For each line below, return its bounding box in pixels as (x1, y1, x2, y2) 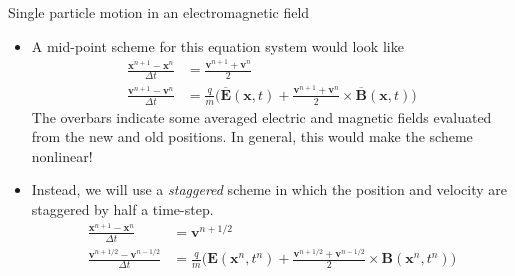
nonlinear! (31, 145, 93, 166)
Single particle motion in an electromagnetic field (8, 2, 310, 22)
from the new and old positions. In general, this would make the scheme (31, 126, 473, 147)
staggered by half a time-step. (31, 199, 214, 219)
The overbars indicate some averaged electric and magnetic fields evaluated (31, 106, 492, 127)
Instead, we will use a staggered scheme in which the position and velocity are (31, 179, 508, 200)
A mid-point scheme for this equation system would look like (31, 35, 404, 56)
